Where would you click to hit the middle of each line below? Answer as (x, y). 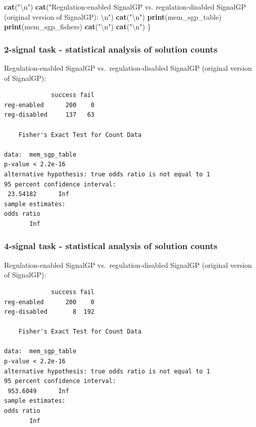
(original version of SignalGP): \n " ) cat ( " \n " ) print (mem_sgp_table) (113, 16)
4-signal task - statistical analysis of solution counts (111, 246)
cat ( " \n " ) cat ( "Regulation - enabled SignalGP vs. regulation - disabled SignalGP (125, 7)
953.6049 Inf (38, 391)
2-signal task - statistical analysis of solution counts (111, 49)
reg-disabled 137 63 (49, 115)
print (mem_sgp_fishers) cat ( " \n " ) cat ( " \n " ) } (78, 27)
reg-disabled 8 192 (49, 312)
